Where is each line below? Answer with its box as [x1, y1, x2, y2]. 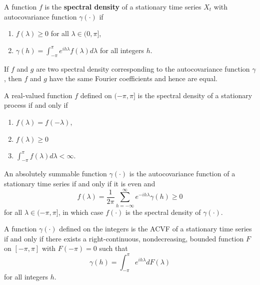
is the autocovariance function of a [129, 168, 235, 179]
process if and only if [4, 100, 68, 110]
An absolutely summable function [4, 168, 107, 179]
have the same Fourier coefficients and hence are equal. [49, 73, 218, 84]
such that [99, 243, 128, 253]
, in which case [58, 206, 103, 217]
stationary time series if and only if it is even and [4, 178, 155, 188]
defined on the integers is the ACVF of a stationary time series [59, 223, 252, 234]
